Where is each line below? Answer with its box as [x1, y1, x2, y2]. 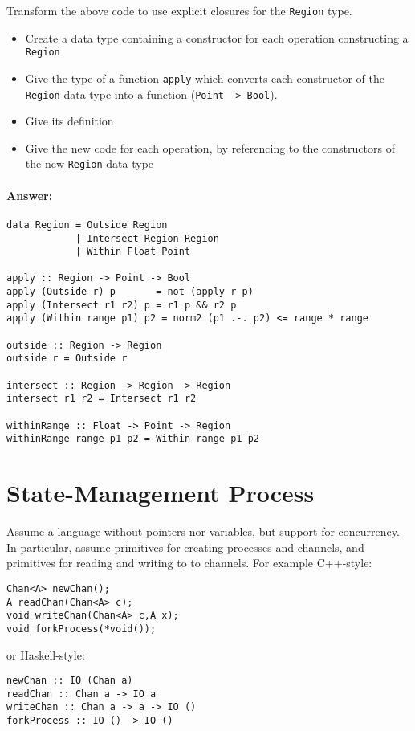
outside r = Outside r [6, 353, 128, 365]
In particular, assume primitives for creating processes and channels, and [6, 538, 364, 555]
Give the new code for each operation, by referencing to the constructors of [25, 139, 395, 156]
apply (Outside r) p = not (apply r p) [6, 286, 254, 298]
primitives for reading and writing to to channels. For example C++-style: [6, 554, 372, 571]
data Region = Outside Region [6, 218, 168, 231]
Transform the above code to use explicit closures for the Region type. [6, 2, 352, 18]
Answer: [6, 186, 53, 203]
